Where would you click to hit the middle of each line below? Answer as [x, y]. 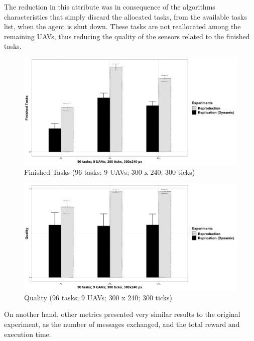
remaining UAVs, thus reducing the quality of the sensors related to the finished [127, 36]
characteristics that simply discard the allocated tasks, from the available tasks [125, 16]
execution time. [28, 334]
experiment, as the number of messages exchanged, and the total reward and [122, 324]
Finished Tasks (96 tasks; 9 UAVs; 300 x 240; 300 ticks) [110, 172]
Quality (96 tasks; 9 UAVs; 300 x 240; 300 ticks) [98, 297]
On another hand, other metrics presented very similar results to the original [122, 314]
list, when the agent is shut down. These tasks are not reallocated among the [122, 26]
